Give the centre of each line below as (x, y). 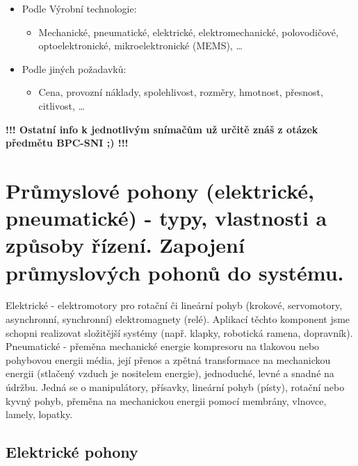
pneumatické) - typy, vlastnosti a (166, 218)
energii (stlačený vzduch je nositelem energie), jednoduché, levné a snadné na (170, 373)
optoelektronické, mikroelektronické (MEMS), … (140, 45)
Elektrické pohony (72, 452)
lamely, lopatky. (39, 414)
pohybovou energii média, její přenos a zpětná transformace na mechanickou (168, 359)
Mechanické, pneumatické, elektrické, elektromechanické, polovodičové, (188, 32)
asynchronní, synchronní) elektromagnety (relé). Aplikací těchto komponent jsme (178, 319)
